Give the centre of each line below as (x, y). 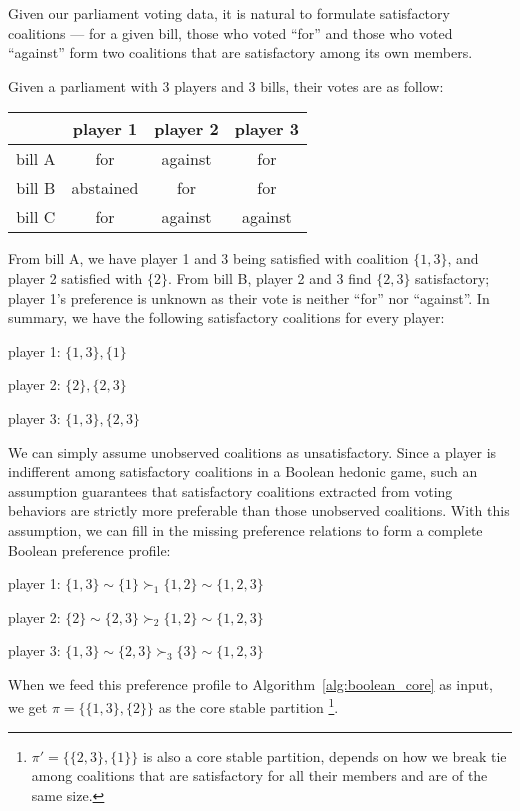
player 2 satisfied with (75, 277)
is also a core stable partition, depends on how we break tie (324, 755)
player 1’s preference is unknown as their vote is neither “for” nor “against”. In (249, 297)
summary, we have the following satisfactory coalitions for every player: (226, 317)
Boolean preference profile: (89, 549)
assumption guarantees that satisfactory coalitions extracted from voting (230, 490)
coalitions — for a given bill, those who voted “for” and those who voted (230, 32)
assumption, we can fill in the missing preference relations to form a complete (245, 529)
